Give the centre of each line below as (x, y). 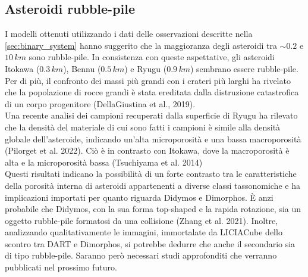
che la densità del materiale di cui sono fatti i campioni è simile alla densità (143, 127)
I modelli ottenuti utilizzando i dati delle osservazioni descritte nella (129, 34)
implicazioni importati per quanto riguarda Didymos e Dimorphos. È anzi (139, 197)
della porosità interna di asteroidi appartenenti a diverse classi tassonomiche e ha (153, 185)
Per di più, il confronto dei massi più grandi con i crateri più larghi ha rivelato (148, 80)
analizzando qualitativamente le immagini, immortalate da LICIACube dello (144, 232)
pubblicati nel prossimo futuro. (61, 267)
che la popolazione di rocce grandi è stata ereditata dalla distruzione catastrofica (152, 92)
